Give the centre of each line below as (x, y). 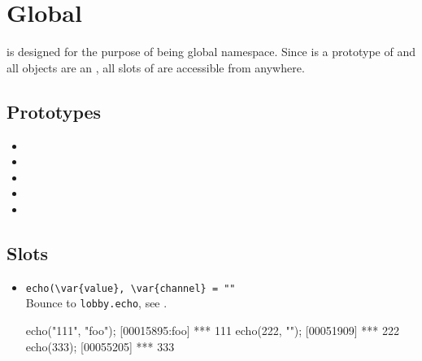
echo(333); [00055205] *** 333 (100, 346)
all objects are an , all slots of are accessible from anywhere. (156, 67)
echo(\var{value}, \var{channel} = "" (131, 288)
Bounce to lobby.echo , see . (96, 303)
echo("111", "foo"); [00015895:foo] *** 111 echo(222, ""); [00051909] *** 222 (212, 330)
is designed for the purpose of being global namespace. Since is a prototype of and (211, 52)
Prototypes (54, 111)
